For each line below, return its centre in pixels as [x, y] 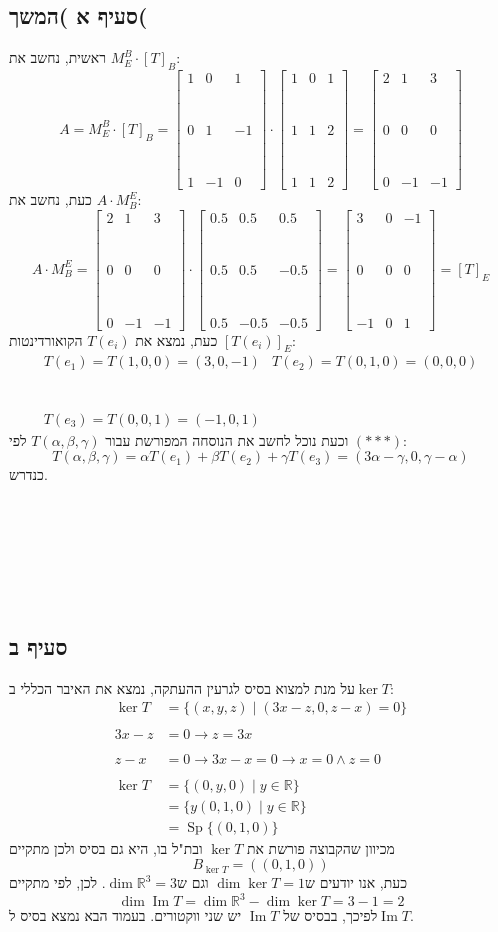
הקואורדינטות [46, 339]
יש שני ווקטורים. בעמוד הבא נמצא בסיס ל [125, 915]
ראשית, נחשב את [58, 57]
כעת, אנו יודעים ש [356, 882]
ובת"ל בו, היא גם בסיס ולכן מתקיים [106, 847]
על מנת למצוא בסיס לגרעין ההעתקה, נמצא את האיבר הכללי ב [182, 687]
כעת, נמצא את [176, 339]
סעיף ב [38, 645]
